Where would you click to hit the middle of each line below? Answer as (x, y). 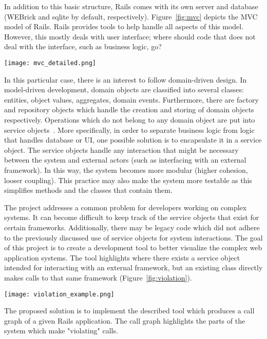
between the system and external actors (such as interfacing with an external (125, 160)
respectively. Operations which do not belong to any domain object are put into (130, 119)
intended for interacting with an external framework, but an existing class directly (133, 267)
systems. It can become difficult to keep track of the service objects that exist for (132, 217)
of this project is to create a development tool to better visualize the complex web (133, 247)
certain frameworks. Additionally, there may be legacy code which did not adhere (132, 227)
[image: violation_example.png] (59, 294)
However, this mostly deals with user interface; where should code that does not (130, 36)
